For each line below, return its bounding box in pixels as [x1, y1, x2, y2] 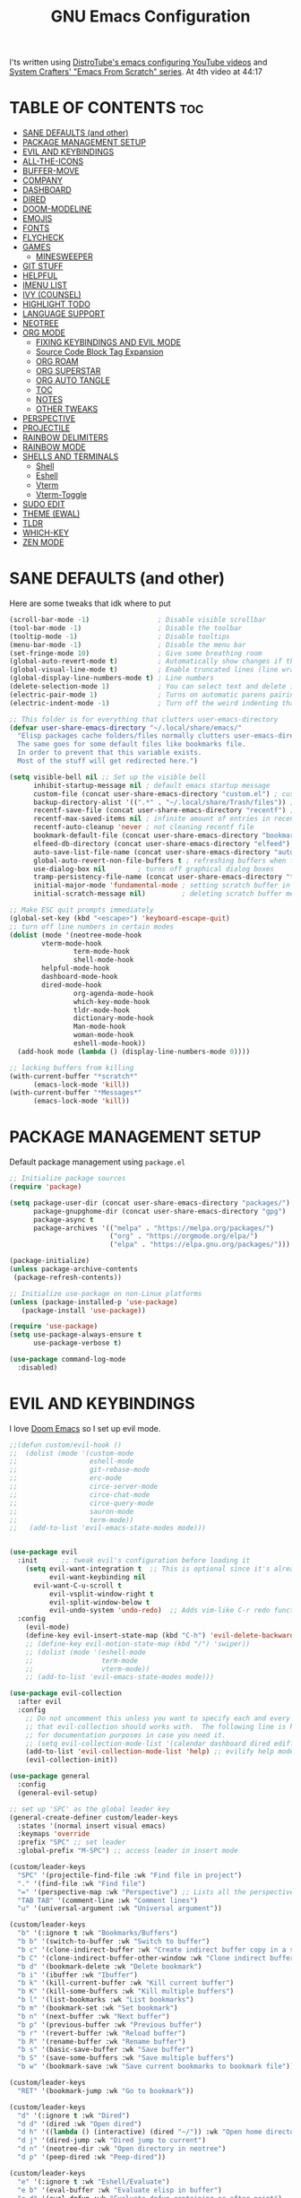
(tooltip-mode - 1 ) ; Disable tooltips [9, 632, 230, 641]
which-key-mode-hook [73, 997, 150, 1006]
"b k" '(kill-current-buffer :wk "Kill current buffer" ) [17, 1978, 235, 1987]
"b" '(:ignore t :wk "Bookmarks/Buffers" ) [17, 1929, 178, 1938]
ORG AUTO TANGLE [35, 375, 110, 386]
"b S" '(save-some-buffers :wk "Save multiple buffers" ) [17, 2054, 235, 2063]
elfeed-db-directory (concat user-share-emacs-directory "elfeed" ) [32, 839, 291, 848]
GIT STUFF [21, 261, 64, 272]
